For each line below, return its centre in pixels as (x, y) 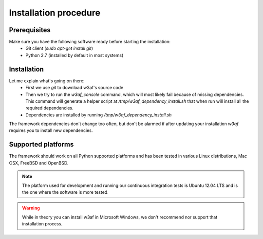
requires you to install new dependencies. (51, 130)
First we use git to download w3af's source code (75, 88)
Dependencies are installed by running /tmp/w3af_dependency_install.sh (99, 115)
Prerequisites (30, 30)
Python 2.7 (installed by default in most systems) (75, 55)
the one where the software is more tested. (66, 192)
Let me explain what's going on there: (47, 81)
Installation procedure (55, 13)
